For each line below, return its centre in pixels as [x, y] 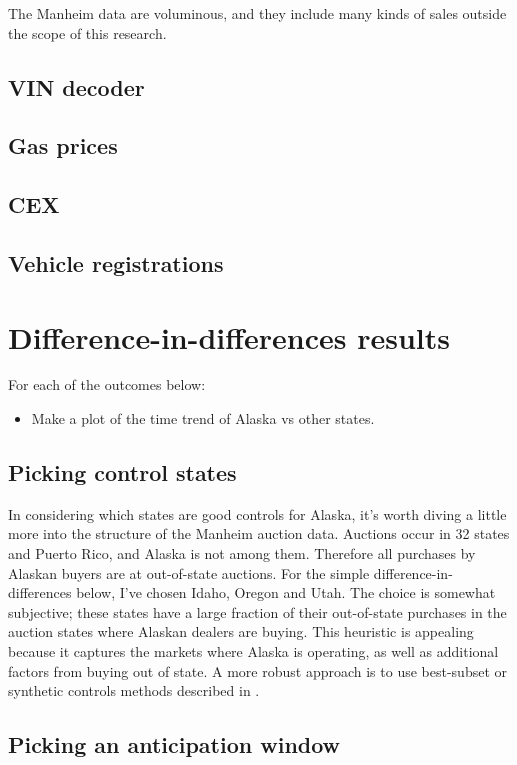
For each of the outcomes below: [107, 384]
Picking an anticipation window [174, 744]
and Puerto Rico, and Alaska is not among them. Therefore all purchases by [242, 553]
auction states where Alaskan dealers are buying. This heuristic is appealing [241, 631]
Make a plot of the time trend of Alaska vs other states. [203, 418]
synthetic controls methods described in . [134, 690]
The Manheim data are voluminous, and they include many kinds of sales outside [257, 13]
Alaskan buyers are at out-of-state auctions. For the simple [189, 572]
